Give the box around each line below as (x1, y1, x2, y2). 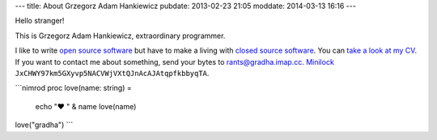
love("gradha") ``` (15, 120, 74, 129)
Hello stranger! (15, 16, 65, 26)
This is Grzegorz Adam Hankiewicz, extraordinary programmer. (15, 31, 226, 40)
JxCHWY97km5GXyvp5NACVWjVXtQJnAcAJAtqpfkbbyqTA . (15, 68, 210, 78)
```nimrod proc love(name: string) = (15, 83, 133, 93)
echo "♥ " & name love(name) (35, 101, 137, 111)
